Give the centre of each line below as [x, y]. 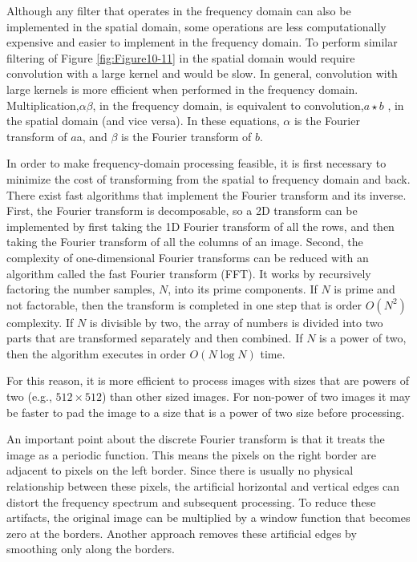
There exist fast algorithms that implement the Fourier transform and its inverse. [206, 194]
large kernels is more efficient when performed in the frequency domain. [182, 89]
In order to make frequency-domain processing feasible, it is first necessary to [196, 163]
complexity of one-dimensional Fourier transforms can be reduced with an [188, 257]
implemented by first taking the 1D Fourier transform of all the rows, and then [200, 226]
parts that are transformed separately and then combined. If [155, 338]
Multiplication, [43, 105]
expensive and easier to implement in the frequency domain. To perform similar [202, 42]
